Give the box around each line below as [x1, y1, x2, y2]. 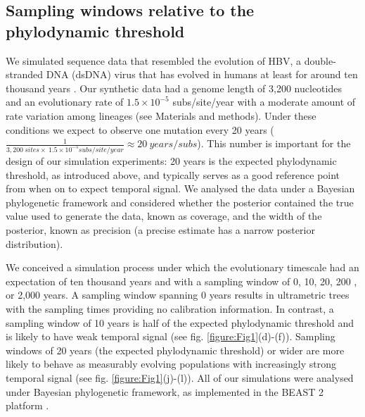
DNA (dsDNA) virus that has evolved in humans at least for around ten [46, 67, 358, 82]
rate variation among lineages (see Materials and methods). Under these [6, 108, 316, 123]
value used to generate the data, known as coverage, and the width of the [6, 208, 322, 223]
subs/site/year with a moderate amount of [172, 94, 356, 109]
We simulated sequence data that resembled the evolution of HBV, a [6, 53, 302, 68]
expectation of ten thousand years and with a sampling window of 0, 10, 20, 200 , [6, 273, 357, 288]
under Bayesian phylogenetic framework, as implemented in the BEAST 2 [6, 384, 324, 399]
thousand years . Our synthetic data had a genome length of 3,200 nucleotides [6, 80, 342, 95]
